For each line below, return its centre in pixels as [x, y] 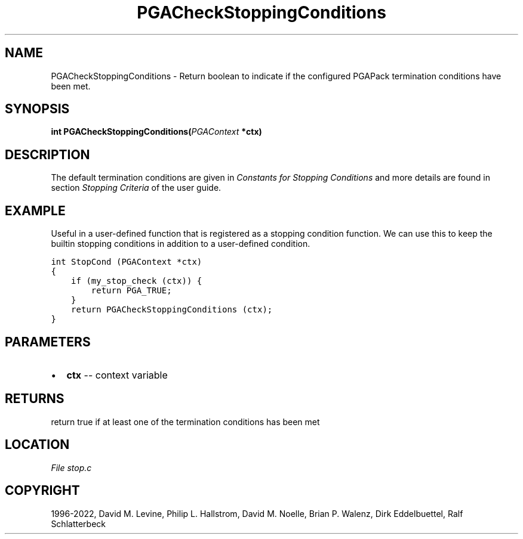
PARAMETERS [48, 342]
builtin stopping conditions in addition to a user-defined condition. [181, 244]
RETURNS [35, 399]
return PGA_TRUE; [131, 291]
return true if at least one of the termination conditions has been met [185, 422]
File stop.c [71, 467]
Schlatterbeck [78, 523]
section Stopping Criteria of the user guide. [136, 188]
